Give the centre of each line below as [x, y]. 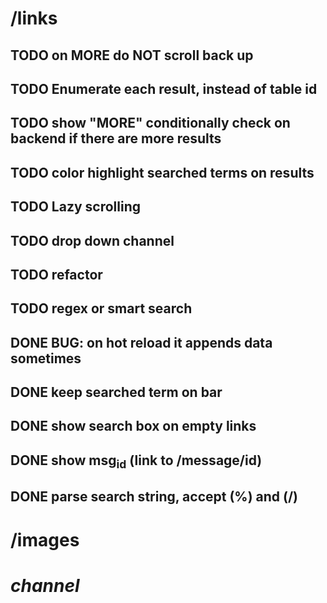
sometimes [46, 358]
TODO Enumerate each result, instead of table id [164, 88]
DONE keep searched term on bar [116, 392]
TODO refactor [56, 274]
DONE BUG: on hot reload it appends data [141, 342]
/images [45, 539]
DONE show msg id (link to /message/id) [136, 462]
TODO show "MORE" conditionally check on [150, 123]
